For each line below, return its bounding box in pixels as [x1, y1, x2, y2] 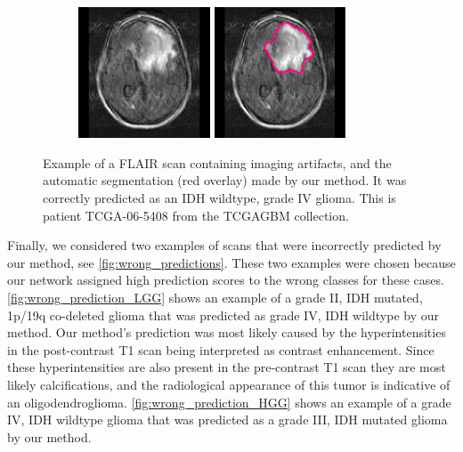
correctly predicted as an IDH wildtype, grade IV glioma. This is [43, 189, 396, 207]
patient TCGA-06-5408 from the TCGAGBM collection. [43, 206, 349, 224]
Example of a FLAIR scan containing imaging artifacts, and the [43, 153, 392, 172]
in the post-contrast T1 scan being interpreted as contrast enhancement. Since [7, 340, 435, 359]
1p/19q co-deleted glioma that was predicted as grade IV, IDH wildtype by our [7, 305, 440, 324]
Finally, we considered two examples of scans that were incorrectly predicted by [7, 236, 442, 254]
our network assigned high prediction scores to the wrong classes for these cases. [7, 270, 444, 289]
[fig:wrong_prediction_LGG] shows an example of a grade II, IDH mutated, [7, 288, 423, 307]
